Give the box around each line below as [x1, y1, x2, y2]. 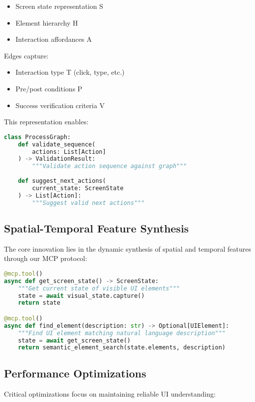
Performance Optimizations [4, 365, 146, 380]
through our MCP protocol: [4, 253, 87, 263]
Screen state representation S [15, 1, 103, 11]
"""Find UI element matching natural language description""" [18, 329, 226, 337]
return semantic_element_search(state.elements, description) [18, 344, 226, 351]
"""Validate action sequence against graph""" [32, 163, 187, 170]
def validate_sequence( [18, 141, 96, 148]
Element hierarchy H [15, 17, 78, 28]
